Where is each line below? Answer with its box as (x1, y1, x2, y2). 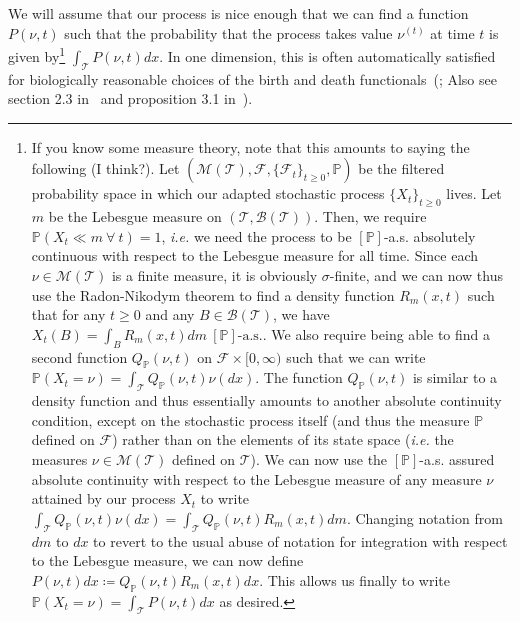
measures (31, 448, 88, 469)
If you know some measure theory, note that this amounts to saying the (31, 136, 470, 157)
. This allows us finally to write (259, 569, 450, 590)
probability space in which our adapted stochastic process (31, 183, 385, 204)
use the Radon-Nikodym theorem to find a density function (31, 284, 395, 305)
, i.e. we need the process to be (161, 225, 352, 246)
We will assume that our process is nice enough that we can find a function (8, 3, 469, 23)
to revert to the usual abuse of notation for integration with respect (93, 530, 508, 551)
